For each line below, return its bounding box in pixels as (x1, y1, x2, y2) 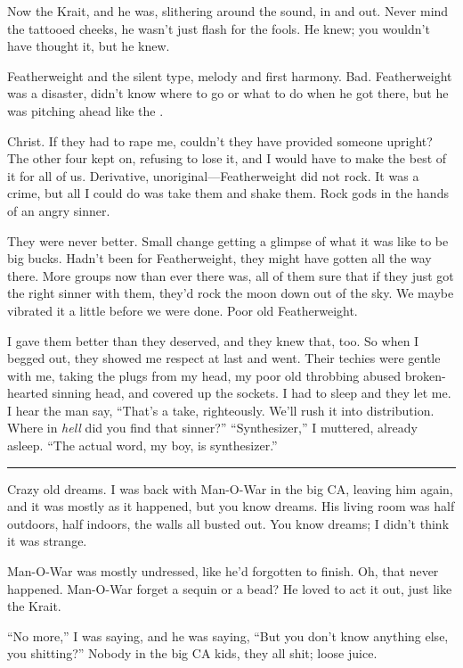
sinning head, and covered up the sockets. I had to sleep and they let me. (52, 383, 451, 402)
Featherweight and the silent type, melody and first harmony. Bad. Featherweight (7, 66, 452, 85)
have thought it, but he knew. (7, 37, 170, 55)
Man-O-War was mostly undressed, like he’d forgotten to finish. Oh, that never (7, 562, 439, 581)
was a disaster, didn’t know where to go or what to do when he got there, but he (7, 84, 449, 103)
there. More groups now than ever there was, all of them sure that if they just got (7, 266, 454, 285)
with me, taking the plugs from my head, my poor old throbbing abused (7, 366, 402, 384)
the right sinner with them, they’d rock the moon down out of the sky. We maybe (7, 284, 454, 302)
